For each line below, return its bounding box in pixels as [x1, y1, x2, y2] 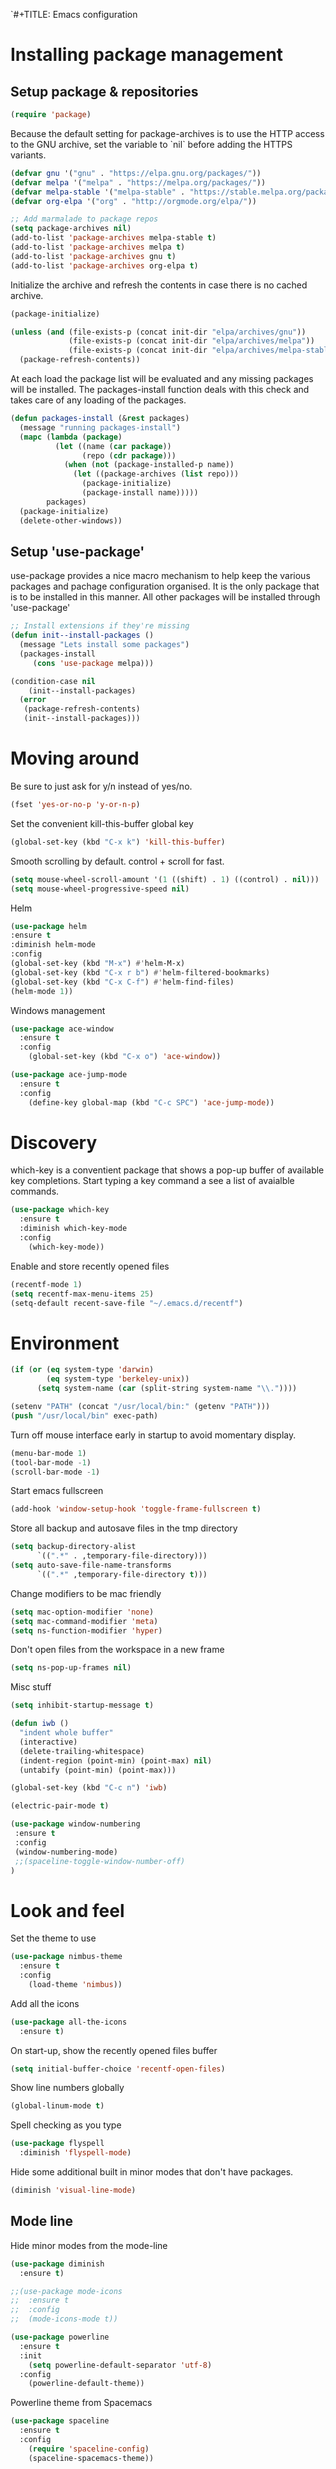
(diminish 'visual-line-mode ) [10, 2185, 137, 2196]
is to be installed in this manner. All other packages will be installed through [10, 591, 321, 603]
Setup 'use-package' [10, 543, 145, 560]
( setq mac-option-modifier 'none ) [10, 1607, 155, 1617]
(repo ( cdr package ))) [81, 450, 177, 461]
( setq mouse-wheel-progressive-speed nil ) [10, 884, 190, 894]
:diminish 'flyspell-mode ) [19, 2148, 132, 2158]
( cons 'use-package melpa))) [32, 658, 155, 668]
